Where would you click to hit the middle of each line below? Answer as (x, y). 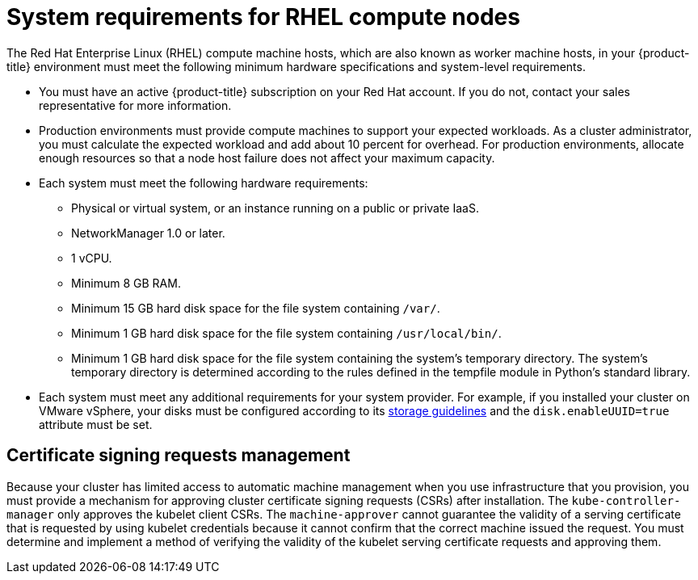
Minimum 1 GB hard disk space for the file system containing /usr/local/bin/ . (286, 333)
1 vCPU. (92, 258)
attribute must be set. (96, 424)
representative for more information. (135, 105)
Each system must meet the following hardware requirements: (204, 183)
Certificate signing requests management (179, 456)
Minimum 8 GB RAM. (126, 283)
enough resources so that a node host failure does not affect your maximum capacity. (267, 158)
